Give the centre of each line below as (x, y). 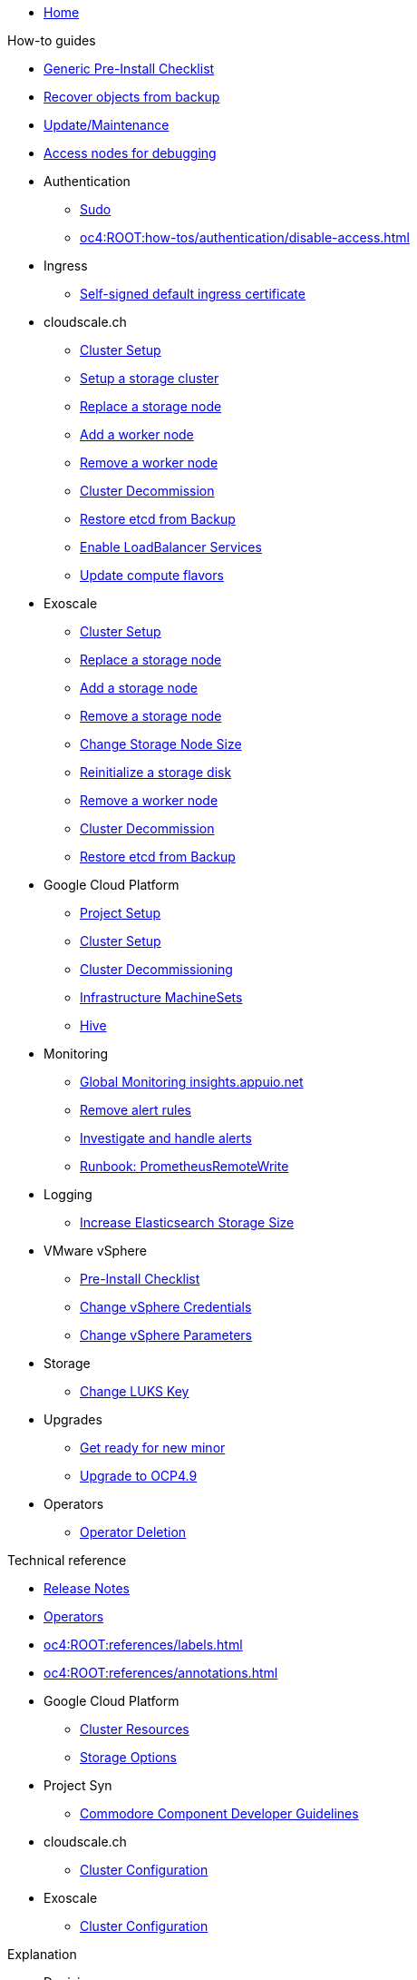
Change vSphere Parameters (166, 1335)
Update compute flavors (152, 575)
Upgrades (73, 1419)
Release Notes (87, 1588)
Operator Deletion (133, 1532)
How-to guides (52, 40)
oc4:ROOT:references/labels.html (143, 1645)
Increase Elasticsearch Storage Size (187, 1222)
